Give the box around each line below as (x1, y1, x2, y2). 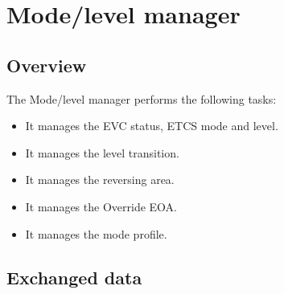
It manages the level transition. (25, 144, 179, 161)
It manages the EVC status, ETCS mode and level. (25, 117, 278, 134)
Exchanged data (6, 264, 142, 289)
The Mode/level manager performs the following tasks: (6, 90, 277, 107)
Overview (6, 52, 87, 77)
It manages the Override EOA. (25, 198, 177, 214)
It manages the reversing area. (25, 171, 175, 188)
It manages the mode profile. (25, 225, 167, 242)
